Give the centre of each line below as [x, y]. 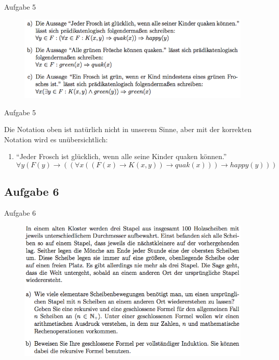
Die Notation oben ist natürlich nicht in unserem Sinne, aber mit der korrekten [128, 129]
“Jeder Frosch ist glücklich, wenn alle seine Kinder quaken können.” [121, 156]
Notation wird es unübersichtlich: [56, 139]
